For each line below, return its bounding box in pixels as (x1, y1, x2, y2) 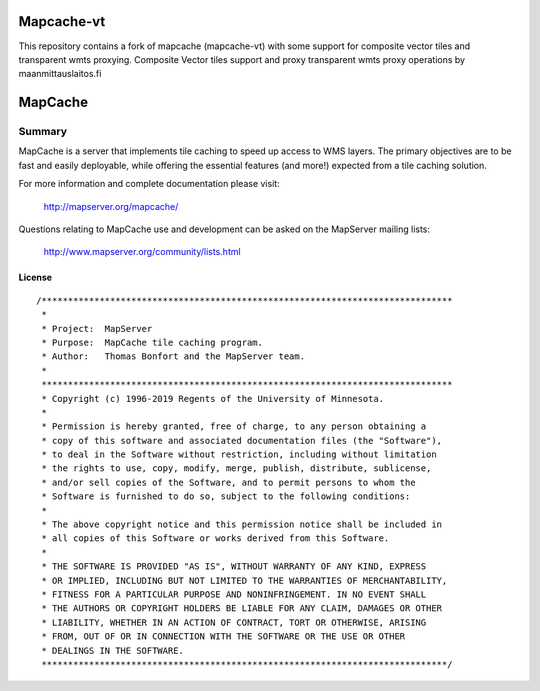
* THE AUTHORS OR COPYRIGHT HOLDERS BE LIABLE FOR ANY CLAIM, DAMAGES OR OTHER (41, 603, 443, 614)
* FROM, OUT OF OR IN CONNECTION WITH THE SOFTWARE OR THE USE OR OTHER (41, 631, 406, 642)
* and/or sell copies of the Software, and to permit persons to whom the (41, 476, 416, 488)
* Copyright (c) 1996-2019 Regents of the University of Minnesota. (41, 393, 385, 404)
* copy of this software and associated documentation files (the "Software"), (41, 435, 443, 446)
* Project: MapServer (41, 323, 153, 334)
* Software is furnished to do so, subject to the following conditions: (41, 491, 411, 502)
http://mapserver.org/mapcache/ (43, 200, 179, 212)
